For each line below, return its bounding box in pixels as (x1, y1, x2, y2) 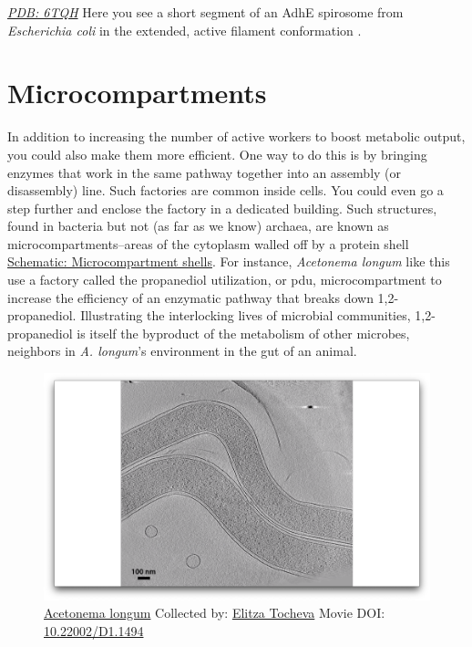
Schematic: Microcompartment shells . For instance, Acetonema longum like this (7, 252, 450, 271)
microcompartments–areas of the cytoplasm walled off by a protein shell (7, 234, 409, 253)
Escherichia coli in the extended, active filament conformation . (7, 20, 362, 39)
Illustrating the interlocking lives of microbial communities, (80, 306, 411, 325)
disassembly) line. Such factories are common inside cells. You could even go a (7, 181, 444, 200)
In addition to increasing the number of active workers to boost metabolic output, (7, 127, 466, 146)
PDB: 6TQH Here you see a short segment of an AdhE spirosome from (7, 3, 404, 21)
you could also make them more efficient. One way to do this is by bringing (7, 144, 427, 163)
